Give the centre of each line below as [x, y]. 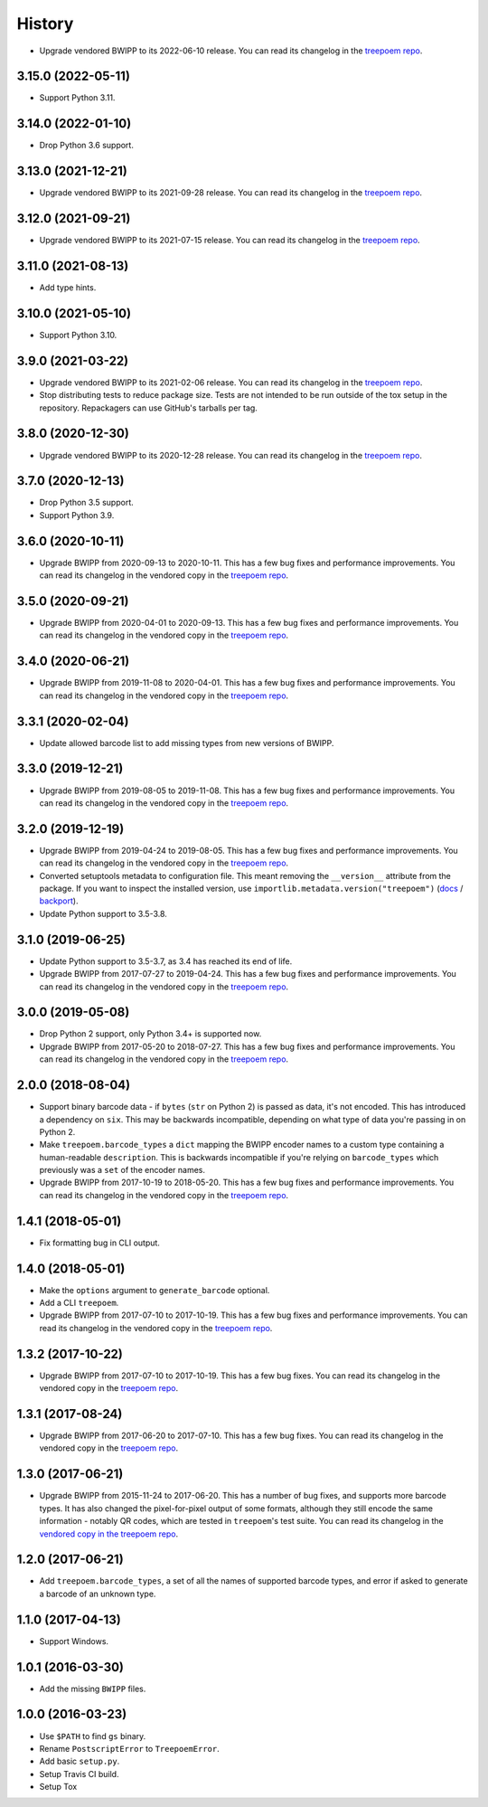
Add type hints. [68, 288]
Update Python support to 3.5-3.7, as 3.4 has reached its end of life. [166, 961]
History [45, 24]
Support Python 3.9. [77, 515]
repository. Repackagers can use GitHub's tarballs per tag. [148, 408]
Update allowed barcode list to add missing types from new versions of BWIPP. [187, 743]
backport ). [59, 901]
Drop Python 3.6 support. [87, 146]
